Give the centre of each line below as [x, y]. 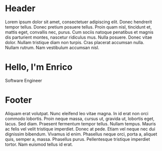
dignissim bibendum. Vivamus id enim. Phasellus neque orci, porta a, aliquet [81, 134]
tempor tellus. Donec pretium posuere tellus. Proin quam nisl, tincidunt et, [78, 27]
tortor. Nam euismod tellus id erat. [39, 144]
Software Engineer [24, 80]
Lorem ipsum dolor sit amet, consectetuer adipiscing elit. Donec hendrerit [79, 22]
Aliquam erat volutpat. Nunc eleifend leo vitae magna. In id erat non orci [77, 113]
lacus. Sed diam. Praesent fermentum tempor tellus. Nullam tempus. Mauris [81, 123]
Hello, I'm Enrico [39, 67]
